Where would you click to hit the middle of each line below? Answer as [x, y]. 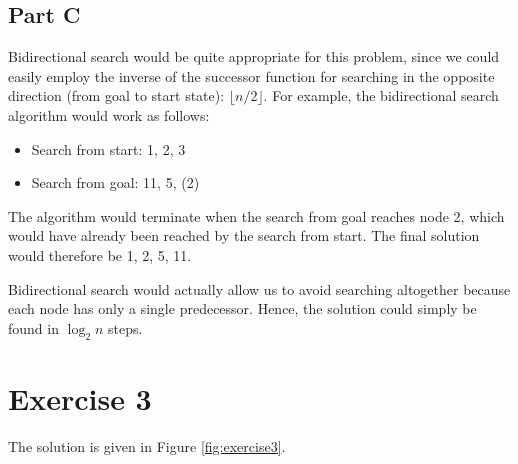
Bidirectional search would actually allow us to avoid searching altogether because [259, 288]
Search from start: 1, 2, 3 [108, 148]
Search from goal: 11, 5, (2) [115, 182]
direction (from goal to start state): [116, 95]
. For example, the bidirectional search [381, 95]
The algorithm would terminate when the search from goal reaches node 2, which [256, 215]
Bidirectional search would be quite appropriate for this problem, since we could [254, 56]
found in [33, 327]
